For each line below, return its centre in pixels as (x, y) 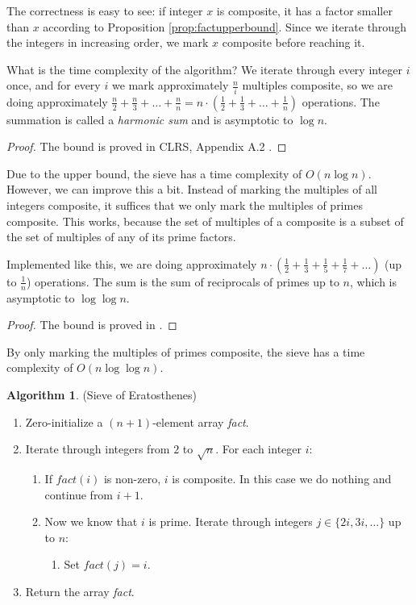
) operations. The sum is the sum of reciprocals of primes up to (183, 281)
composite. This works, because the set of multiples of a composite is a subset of (205, 221)
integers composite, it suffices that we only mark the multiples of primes (185, 205)
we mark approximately (170, 85)
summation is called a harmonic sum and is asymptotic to (150, 119)
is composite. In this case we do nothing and (282, 478)
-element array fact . (201, 421)
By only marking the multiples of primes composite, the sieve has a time (186, 351)
